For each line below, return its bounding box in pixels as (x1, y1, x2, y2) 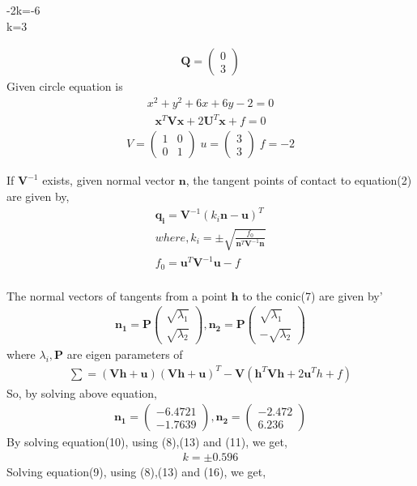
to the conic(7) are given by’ (242, 287, 383, 304)
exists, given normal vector (42, 172, 176, 189)
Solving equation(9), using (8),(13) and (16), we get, (6, 463, 266, 480)
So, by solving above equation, (6, 384, 157, 401)
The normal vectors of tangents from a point (6, 287, 228, 304)
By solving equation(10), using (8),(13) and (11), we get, (6, 433, 287, 450)
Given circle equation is (6, 78, 123, 95)
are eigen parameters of (66, 346, 183, 363)
